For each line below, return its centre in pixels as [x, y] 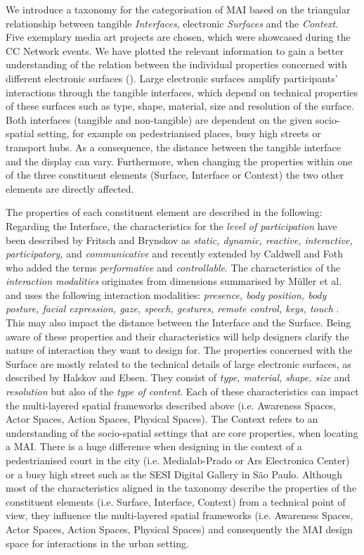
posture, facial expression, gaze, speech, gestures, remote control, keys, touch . [173, 308]
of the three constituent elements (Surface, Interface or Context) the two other [175, 175]
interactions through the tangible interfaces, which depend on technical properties [182, 92]
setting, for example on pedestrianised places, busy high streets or [179, 133]
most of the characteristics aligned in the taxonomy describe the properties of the [181, 488]
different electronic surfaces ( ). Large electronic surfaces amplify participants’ [172, 78]
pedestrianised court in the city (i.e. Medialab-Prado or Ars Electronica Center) [178, 460]
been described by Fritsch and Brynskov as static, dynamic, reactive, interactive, [179, 240]
